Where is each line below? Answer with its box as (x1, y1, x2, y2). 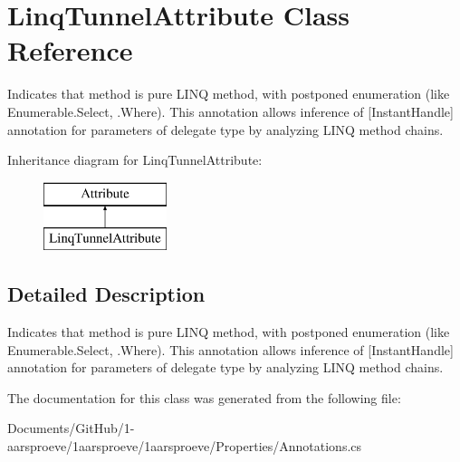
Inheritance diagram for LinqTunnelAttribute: (7, 150, 263, 169)
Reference (7, 32, 133, 69)
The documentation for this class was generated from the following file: (7, 388, 401, 407)
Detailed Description (7, 280, 206, 308)
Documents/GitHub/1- (7, 419, 135, 438)
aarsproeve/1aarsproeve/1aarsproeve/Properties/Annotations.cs (7, 437, 362, 456)
